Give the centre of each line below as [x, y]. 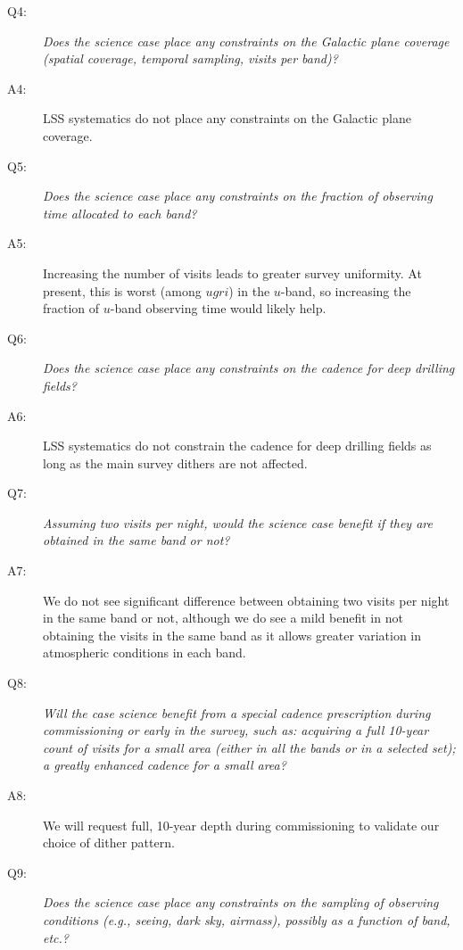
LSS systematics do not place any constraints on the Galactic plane [227, 118]
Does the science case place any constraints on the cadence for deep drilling [249, 368]
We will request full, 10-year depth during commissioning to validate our [241, 825]
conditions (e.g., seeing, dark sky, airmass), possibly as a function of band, [247, 919]
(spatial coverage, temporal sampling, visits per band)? [190, 58]
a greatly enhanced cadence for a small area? [165, 765]
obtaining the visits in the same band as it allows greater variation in [232, 635]
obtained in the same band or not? [136, 540]
